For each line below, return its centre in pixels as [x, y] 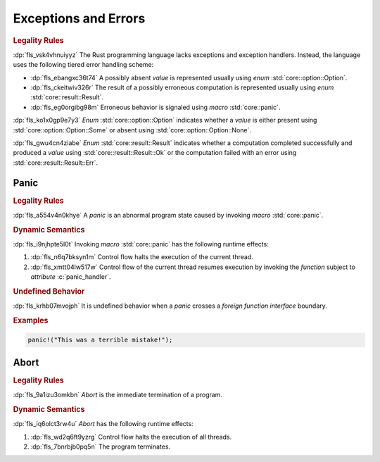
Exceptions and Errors [79, 18]
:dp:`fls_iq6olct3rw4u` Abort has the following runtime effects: [103, 424]
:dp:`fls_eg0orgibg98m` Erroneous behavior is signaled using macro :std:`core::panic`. [156, 107]
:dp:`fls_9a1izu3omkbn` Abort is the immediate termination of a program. [118, 395]
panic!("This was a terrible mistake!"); [100, 340]
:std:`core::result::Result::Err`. [56, 163]
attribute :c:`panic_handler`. [71, 277]
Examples [31, 320]
